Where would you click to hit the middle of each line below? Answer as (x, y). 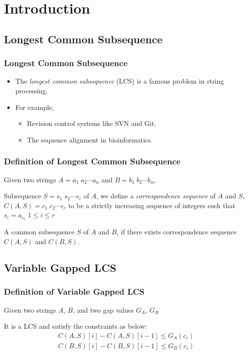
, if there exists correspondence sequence (177, 232)
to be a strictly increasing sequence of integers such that (152, 205)
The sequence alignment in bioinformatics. (90, 139)
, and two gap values (103, 310)
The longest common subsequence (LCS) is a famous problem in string (120, 81)
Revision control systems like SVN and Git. (91, 123)
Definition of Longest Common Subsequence (92, 161)
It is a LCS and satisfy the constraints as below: (75, 326)
